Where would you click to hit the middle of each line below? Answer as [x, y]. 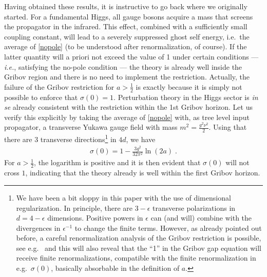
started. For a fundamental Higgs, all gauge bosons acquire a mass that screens [129, 16]
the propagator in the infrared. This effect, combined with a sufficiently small [126, 26]
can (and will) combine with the [201, 218]
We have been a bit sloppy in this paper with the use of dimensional [123, 197]
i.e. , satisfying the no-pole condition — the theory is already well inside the [123, 66]
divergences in [38, 227]
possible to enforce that [41, 97]
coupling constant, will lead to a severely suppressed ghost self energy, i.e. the [127, 36]
